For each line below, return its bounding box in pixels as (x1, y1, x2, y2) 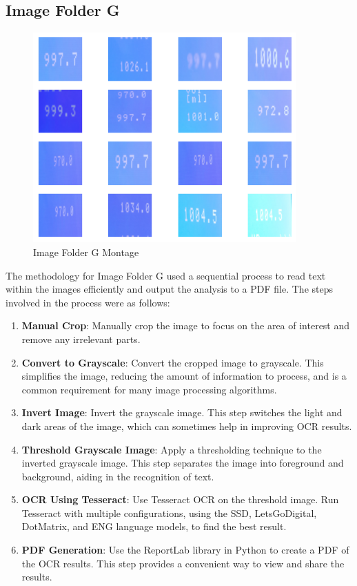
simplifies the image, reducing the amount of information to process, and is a (21, 369, 347, 383)
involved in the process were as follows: (6, 295, 170, 309)
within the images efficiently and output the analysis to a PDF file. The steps (6, 282, 334, 296)
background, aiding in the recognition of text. (21, 469, 214, 483)
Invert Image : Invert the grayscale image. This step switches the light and (21, 405, 343, 420)
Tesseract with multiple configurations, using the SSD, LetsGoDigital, (21, 505, 317, 520)
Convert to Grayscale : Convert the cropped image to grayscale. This (21, 355, 324, 369)
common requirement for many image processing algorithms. (21, 382, 277, 396)
